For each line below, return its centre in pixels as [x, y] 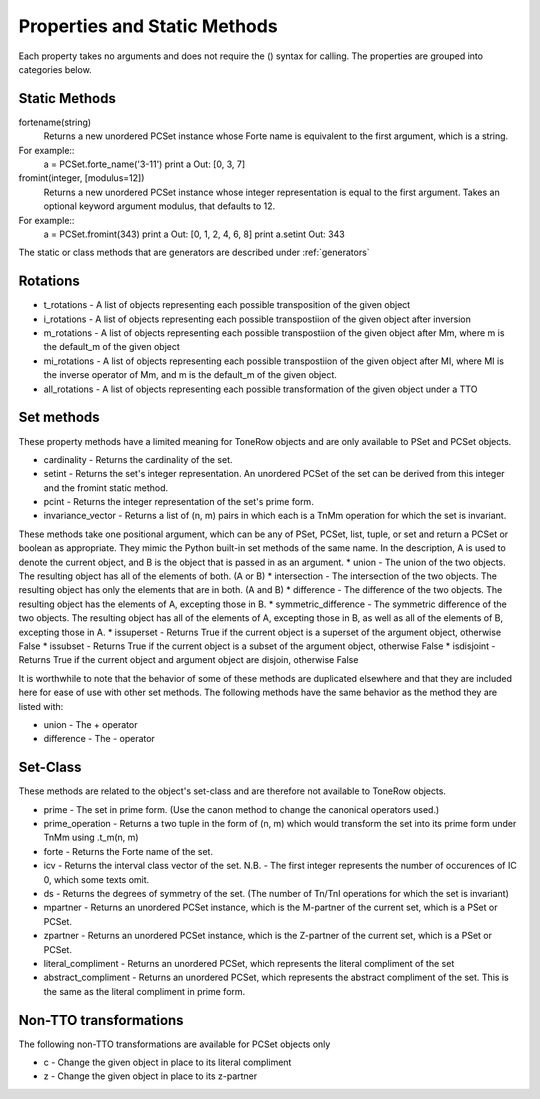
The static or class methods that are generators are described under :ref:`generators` [194, 252]
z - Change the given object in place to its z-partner [150, 1076]
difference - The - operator [99, 739]
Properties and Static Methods [148, 26]
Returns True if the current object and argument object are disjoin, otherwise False [188, 660]
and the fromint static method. [106, 487]
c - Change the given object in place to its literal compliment [167, 1062]
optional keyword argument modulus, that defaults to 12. [159, 206]
